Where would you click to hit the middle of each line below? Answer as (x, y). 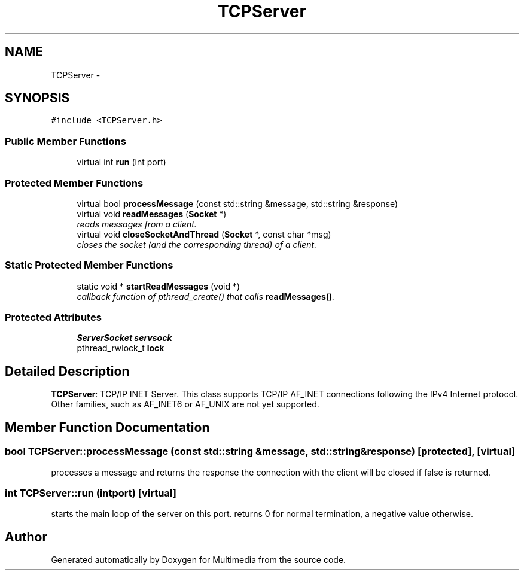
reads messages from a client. (137, 224)
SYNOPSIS (37, 98)
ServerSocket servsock (124, 338)
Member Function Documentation (107, 427)
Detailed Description (67, 371)
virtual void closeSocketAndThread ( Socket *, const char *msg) (204, 234)
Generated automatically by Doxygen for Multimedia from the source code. (199, 560)
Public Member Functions (65, 141)
